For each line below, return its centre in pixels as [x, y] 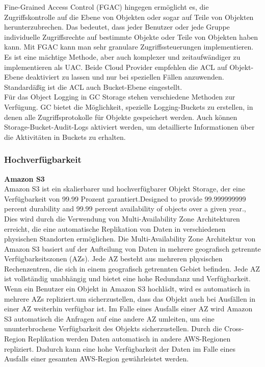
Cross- [234, 328]
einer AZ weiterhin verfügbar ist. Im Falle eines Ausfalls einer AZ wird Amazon [128, 309]
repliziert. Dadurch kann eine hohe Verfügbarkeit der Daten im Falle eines [120, 348]
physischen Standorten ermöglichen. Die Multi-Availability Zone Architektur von [130, 239]
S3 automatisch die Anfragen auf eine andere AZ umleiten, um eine [109, 318]
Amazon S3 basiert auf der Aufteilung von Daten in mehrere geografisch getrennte [132, 248]
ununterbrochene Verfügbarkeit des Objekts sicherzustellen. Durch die [113, 328]
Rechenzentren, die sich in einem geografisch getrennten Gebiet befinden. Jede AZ [132, 268]
